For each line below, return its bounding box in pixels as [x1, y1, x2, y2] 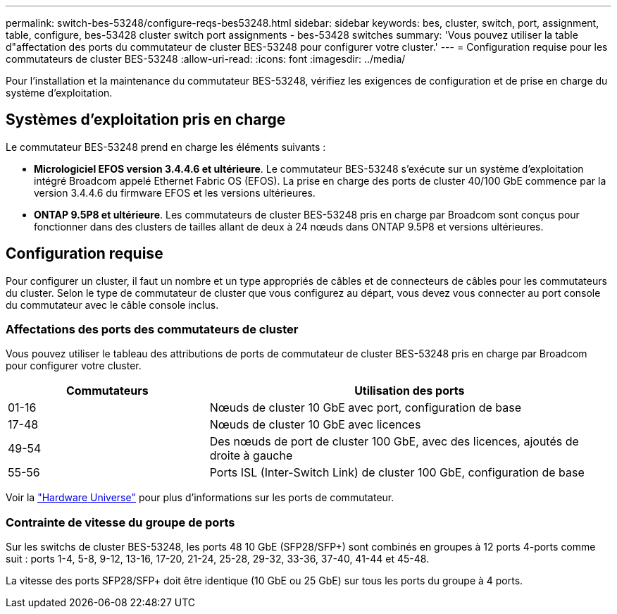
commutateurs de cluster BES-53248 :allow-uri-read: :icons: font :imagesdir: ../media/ [6, 53, 406, 65]
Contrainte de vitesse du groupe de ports [6, 515, 235, 529]
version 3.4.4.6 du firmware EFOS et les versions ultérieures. [34, 186, 316, 199]
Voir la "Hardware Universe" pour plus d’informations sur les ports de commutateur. [6, 491, 394, 504]
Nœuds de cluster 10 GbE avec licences [209, 417, 421, 432]
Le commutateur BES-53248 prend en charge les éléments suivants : [6, 140, 326, 153]
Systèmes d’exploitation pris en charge [6, 111, 286, 129]
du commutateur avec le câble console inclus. [6, 298, 219, 311]
